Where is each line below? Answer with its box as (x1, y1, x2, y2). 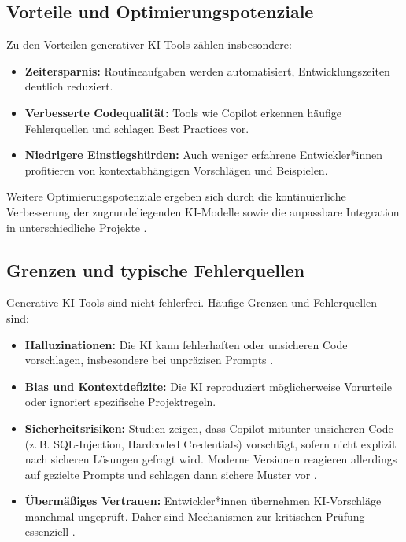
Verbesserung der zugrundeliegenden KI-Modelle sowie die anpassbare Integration (6, 203, 400, 219)
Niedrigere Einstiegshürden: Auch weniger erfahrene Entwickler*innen (24, 146, 382, 163)
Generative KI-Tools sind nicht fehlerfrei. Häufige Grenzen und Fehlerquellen (6, 294, 377, 311)
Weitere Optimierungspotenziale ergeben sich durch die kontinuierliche (6, 188, 346, 205)
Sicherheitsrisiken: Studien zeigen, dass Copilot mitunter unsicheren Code (24, 419, 393, 436)
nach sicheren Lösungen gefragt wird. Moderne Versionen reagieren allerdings (24, 451, 397, 467)
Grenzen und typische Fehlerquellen (6, 257, 305, 282)
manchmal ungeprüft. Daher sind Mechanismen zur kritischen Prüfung (24, 507, 365, 524)
